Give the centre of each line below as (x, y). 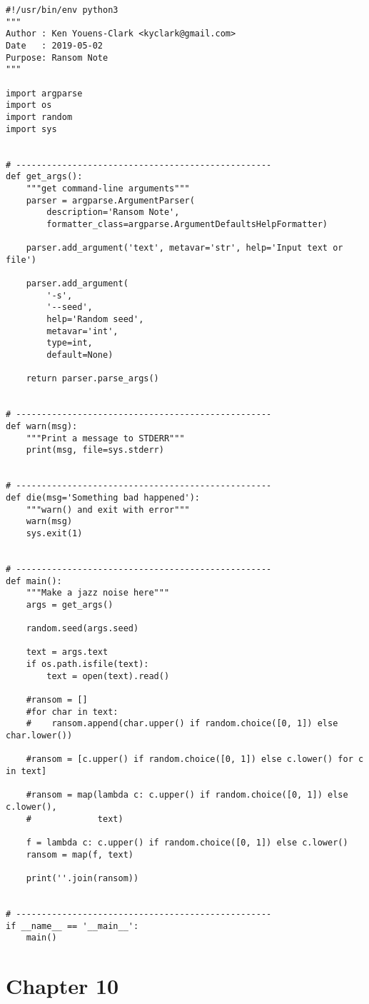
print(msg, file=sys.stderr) (95, 450)
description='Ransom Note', (113, 212)
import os (29, 105)
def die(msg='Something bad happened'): (103, 497)
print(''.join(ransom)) (82, 878)
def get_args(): (44, 177)
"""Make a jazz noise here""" (98, 593)
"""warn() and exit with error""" (108, 509)
